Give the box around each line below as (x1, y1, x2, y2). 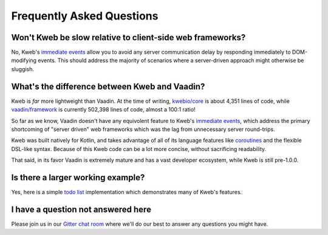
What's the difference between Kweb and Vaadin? (11, 81, 205, 91)
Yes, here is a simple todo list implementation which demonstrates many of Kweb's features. (11, 189, 242, 195)
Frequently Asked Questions (11, 9, 159, 23)
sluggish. (11, 65, 35, 72)
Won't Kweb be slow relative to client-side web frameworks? (11, 32, 246, 43)
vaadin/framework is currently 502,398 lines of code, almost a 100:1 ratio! (11, 106, 196, 113)
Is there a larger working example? (11, 172, 145, 183)
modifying (11, 57, 36, 64)
